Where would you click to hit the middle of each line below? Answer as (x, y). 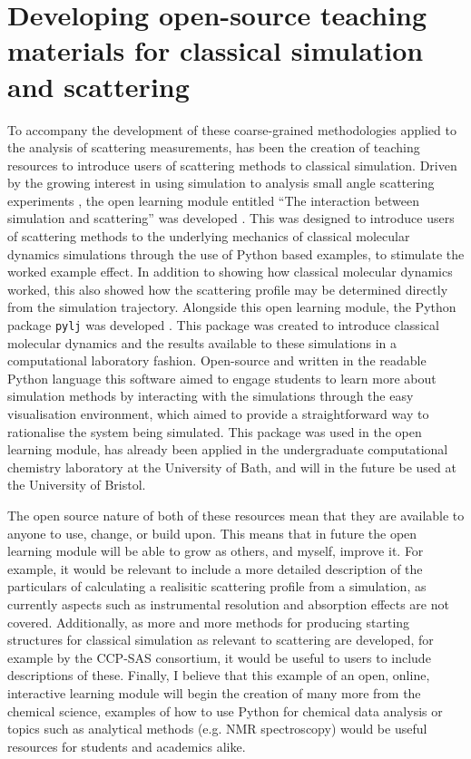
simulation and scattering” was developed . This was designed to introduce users (231, 218)
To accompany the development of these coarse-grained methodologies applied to (232, 129)
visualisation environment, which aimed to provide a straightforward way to (218, 414)
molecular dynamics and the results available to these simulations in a (202, 342)
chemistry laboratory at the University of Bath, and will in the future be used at (232, 467)
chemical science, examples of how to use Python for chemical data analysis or (225, 710)
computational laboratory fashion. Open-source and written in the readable (217, 360)
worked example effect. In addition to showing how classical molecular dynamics (230, 272)
